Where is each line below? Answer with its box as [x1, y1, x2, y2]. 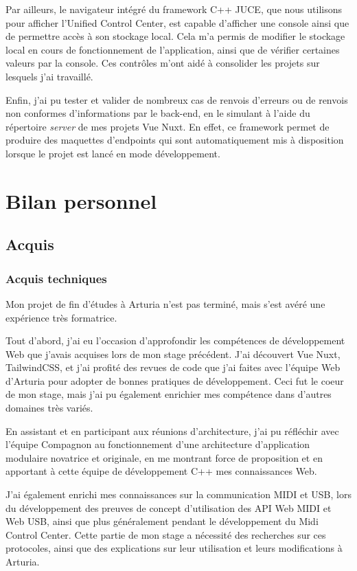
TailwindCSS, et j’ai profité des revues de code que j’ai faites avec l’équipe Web [5, 360, 341, 374]
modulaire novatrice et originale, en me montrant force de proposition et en [5, 450, 323, 464]
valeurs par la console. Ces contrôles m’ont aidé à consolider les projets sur [5, 56, 320, 70]
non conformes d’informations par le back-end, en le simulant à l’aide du [5, 106, 310, 120]
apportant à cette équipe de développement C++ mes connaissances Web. [5, 464, 317, 478]
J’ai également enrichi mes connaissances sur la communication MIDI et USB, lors [5, 487, 352, 502]
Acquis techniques [5, 269, 107, 287]
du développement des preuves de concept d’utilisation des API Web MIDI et [5, 500, 332, 515]
